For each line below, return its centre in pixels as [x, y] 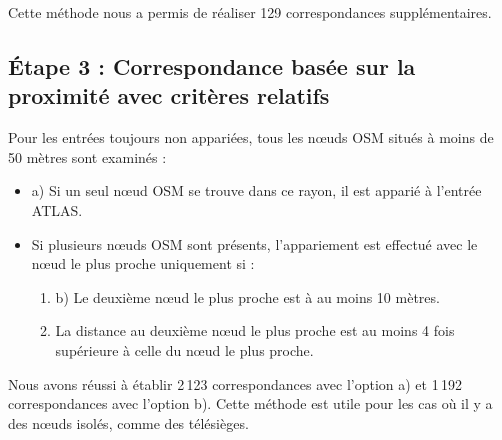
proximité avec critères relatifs [169, 95]
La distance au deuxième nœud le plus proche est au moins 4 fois [255, 330]
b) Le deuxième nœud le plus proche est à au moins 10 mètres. [247, 296]
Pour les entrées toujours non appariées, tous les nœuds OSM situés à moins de [251, 137]
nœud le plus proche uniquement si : [143, 263]
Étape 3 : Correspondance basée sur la [212, 65]
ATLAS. [57, 209]
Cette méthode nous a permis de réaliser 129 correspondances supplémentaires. [250, 12]
